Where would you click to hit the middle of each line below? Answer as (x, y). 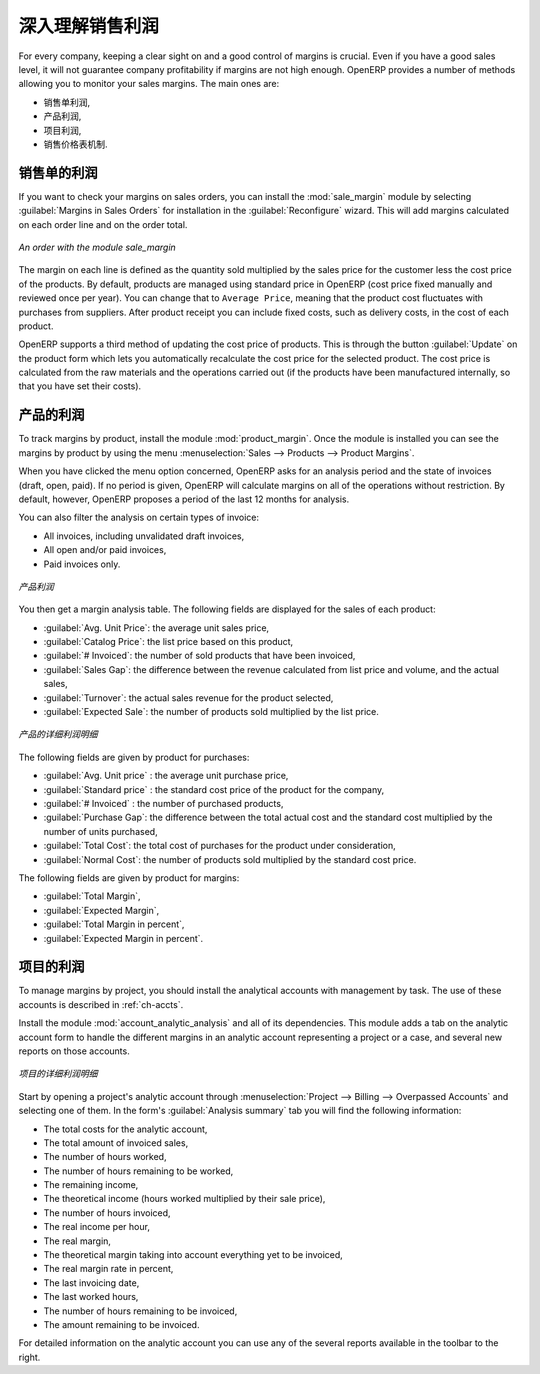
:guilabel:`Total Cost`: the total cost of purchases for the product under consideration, (220, 846)
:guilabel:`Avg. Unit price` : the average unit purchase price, (166, 776)
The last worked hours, (91, 1297)
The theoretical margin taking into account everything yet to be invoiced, (193, 1255)
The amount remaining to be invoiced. (121, 1324)
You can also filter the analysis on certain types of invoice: (139, 517)
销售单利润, (67, 102)
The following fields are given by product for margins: (129, 877)
